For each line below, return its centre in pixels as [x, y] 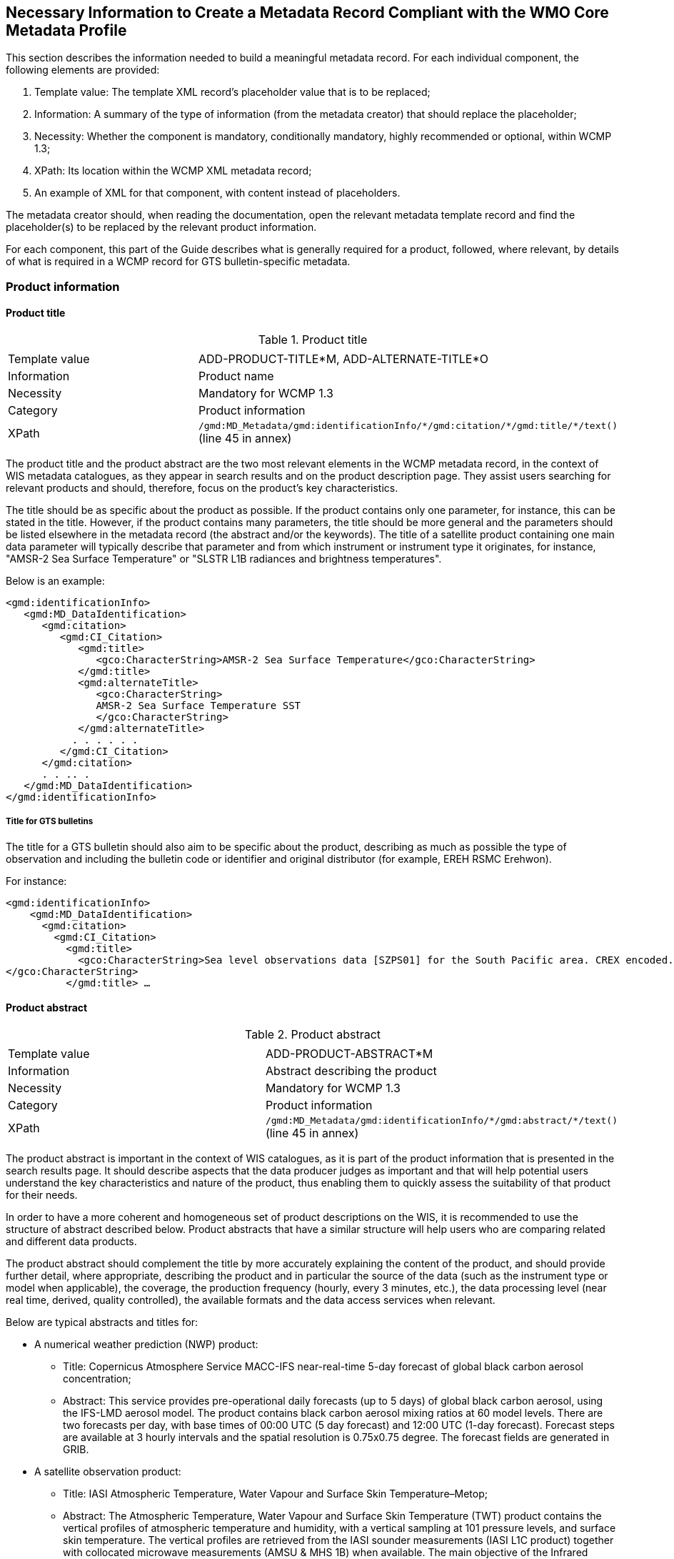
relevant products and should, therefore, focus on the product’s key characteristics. [202, 488]
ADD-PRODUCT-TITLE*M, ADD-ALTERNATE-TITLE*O [343, 359]
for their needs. [42, 1195]
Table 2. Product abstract [313, 1035]
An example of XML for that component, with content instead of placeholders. [217, 193]
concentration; [97, 1379]
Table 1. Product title [313, 340]
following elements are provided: [83, 70]
